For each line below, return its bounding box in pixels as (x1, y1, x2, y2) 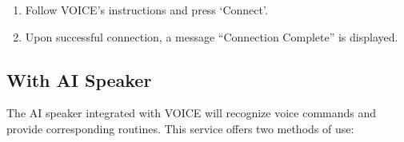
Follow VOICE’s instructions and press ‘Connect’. (25, 2, 268, 18)
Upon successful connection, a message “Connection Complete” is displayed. (25, 28, 398, 45)
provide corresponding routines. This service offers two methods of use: (6, 120, 354, 136)
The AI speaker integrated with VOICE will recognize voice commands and (6, 105, 377, 121)
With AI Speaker (6, 67, 152, 92)
